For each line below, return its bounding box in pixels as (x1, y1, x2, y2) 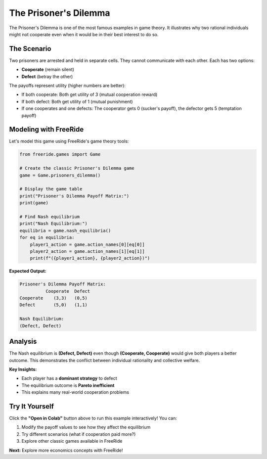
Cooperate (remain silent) (21, 67, 74, 73)
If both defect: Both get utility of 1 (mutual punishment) (21, 98, 133, 104)
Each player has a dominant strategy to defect (21, 375, 117, 381)
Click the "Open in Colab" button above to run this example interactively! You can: (9, 415, 178, 421)
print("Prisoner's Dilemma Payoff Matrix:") (19, 193, 130, 199)
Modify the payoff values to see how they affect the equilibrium (21, 424, 151, 430)
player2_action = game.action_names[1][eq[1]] (30, 248, 145, 254)
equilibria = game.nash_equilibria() (19, 228, 111, 233)
